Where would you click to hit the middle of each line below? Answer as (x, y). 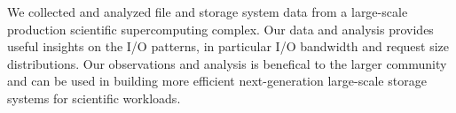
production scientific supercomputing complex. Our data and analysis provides (220, 29)
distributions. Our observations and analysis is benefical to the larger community (227, 63)
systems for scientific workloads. (94, 98)
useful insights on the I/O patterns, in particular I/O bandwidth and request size (228, 46)
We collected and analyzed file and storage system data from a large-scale (208, 11)
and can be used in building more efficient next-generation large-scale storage (217, 81)
